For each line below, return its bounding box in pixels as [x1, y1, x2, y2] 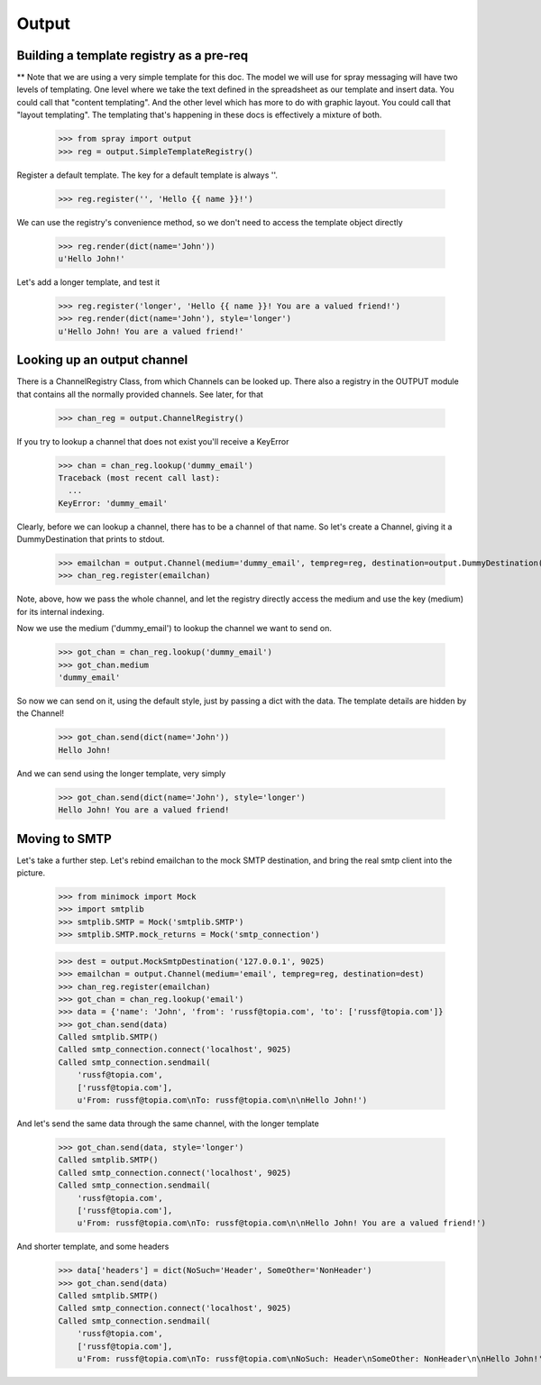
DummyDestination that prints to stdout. [16, 534, 166, 545]
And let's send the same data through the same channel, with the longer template [16, 1118, 319, 1129]
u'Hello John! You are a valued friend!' [58, 326, 244, 336]
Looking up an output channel [16, 353, 188, 368]
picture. [16, 867, 46, 878]
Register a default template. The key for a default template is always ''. [16, 170, 279, 180]
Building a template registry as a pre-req [16, 48, 248, 63]
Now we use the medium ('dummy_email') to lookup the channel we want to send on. [16, 623, 333, 634]
